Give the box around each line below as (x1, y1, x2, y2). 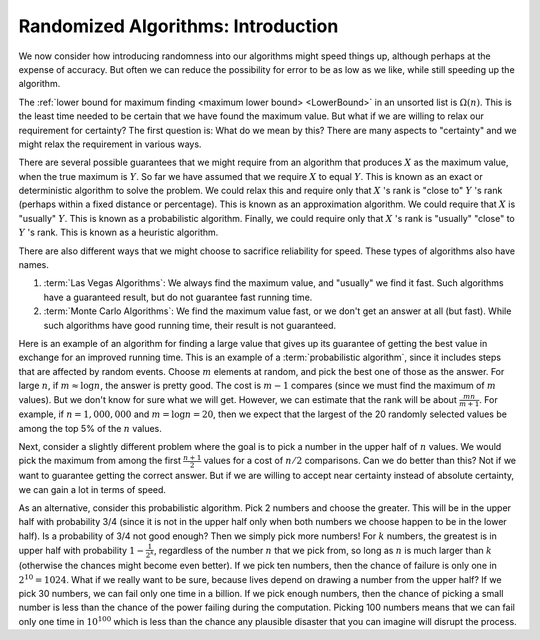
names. (18, 259, 49, 271)
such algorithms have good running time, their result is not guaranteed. (43, 319, 337, 331)
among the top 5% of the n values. (18, 422, 162, 434)
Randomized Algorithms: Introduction (18, 15, 339, 37)
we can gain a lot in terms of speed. (18, 483, 167, 495)
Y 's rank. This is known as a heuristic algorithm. (18, 226, 219, 239)
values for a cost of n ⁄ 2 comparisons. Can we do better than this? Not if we (203, 455, 517, 467)
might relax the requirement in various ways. (18, 138, 202, 150)
